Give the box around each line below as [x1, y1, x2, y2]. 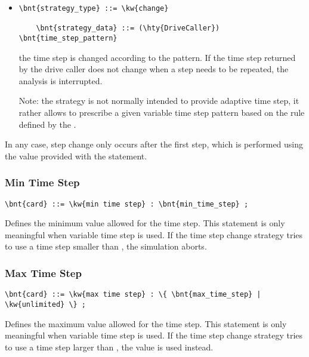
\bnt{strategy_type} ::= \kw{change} [18, 4, 169, 13]
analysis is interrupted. [18, 74, 103, 87]
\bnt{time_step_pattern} [18, 33, 118, 42]
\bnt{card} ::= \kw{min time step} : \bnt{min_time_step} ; [5, 199, 249, 208]
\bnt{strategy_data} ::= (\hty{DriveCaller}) [36, 24, 220, 33]
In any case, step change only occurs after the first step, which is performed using [5, 138, 304, 150]
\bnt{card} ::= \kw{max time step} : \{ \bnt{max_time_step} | [5, 290, 261, 299]
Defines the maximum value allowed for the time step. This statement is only [5, 317, 287, 330]
